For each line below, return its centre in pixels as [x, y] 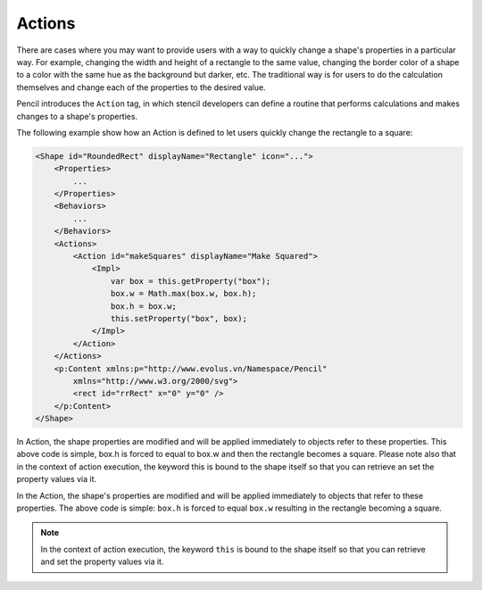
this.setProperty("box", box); [179, 318]
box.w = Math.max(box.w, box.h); [183, 294]
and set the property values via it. [102, 561]
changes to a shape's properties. [77, 116]
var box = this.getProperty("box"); [191, 281]
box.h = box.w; [144, 306]
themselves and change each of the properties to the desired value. [141, 87]
